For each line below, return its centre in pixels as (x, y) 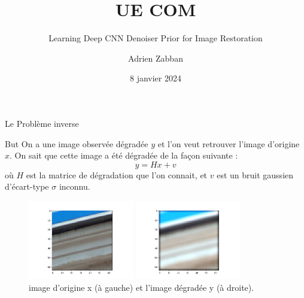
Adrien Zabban (156, 58)
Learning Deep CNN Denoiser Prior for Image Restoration (156, 38)
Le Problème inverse (42, 123)
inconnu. (75, 186)
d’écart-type (27, 186)
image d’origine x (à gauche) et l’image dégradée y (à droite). (142, 287)
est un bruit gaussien (255, 174)
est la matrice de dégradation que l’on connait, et (117, 174)
